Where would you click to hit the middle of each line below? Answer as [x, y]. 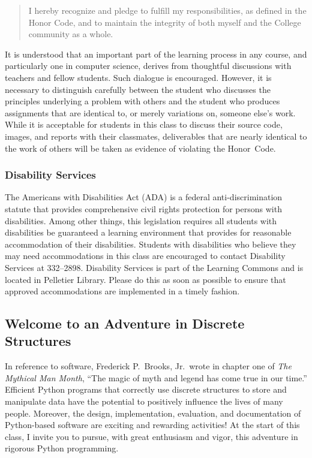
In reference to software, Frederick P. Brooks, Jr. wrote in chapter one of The [148, 366]
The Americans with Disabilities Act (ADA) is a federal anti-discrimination [144, 197]
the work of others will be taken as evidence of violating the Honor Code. [140, 148]
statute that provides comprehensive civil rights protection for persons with [143, 208]
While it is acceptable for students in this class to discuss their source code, [144, 124]
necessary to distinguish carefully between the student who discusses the [138, 89]
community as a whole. [71, 34]
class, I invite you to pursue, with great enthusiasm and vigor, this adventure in [151, 436]
